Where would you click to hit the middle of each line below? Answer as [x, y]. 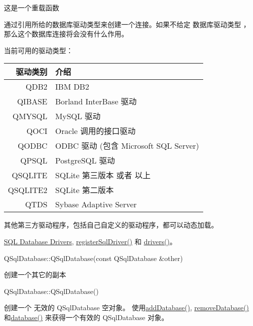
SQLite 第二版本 [85, 190]
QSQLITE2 [28, 190]
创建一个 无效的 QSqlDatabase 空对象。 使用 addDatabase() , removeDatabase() [126, 308]
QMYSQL [30, 116]
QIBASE [32, 101]
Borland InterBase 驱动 [96, 101]
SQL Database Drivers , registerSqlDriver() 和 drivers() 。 [90, 241]
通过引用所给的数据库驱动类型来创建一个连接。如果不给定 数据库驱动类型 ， [127, 24]
